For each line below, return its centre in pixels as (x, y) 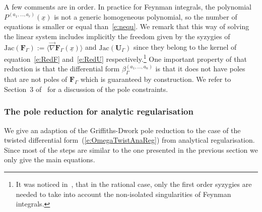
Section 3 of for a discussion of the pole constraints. (86, 89)
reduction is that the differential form (62, 69)
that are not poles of (36, 79)
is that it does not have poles (200, 69)
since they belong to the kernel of (185, 47)
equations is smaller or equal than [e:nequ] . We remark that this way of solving (127, 26)
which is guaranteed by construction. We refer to (156, 79)
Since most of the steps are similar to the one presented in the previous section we (131, 149)
